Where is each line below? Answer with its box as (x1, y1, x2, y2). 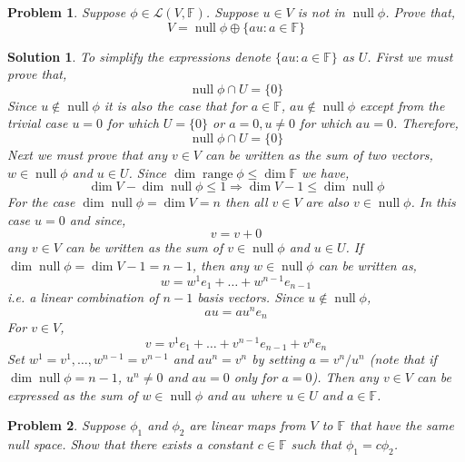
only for (233, 367, 278, 386)
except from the (360, 95, 445, 114)
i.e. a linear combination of (7, 288, 159, 307)
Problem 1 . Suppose (7, 3, 126, 21)
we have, (302, 162, 350, 182)
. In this (411, 192, 456, 211)
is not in (297, 3, 345, 21)
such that (291, 434, 341, 453)
